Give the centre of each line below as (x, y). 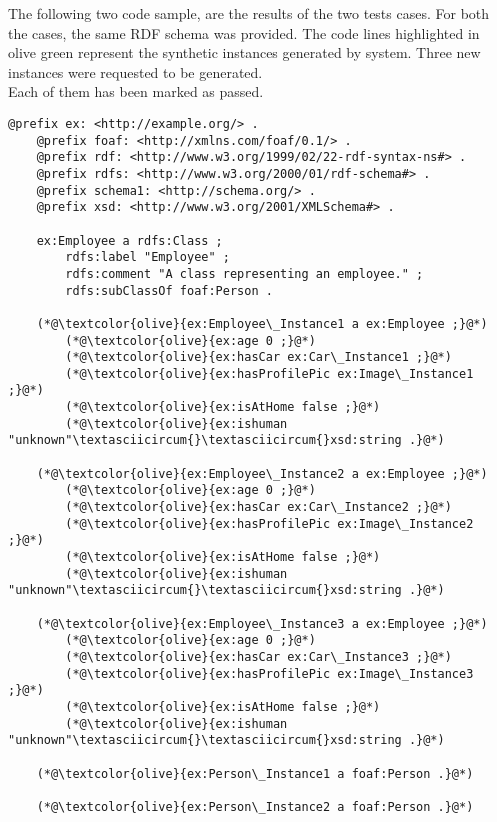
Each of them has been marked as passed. (136, 91)
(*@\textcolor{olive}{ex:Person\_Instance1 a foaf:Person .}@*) (255, 773)
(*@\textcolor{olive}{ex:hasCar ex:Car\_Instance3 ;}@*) (258, 656)
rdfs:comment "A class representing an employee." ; (244, 273)
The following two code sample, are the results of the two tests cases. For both (249, 13)
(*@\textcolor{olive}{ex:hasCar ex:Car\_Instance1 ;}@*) (258, 357)
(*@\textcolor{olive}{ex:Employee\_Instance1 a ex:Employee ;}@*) (262, 323)
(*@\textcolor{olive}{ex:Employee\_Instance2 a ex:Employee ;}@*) (262, 473)
